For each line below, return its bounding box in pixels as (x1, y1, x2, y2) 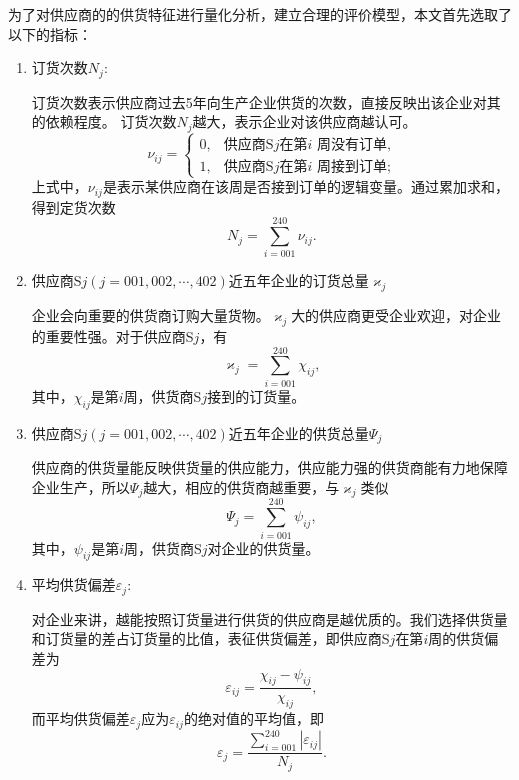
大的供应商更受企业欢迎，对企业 (291, 305, 502, 326)
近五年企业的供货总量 (228, 422, 369, 443)
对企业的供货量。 (207, 537, 320, 558)
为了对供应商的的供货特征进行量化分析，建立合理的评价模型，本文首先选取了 (8, 4, 512, 24)
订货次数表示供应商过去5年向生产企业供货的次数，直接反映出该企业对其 (31, 91, 501, 112)
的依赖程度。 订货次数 (31, 111, 177, 132)
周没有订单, (316, 137, 391, 152)
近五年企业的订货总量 (228, 270, 369, 291)
